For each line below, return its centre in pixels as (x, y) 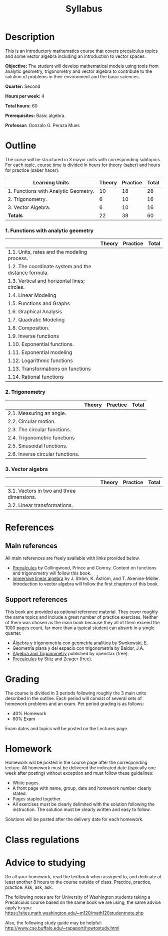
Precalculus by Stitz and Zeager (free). (52, 659)
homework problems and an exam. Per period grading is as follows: (74, 704)
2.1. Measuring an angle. (37, 413)
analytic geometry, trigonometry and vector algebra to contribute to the (79, 71)
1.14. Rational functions (36, 377)
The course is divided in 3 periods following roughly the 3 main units (76, 693)
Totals (15, 215)
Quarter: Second (23, 86)
